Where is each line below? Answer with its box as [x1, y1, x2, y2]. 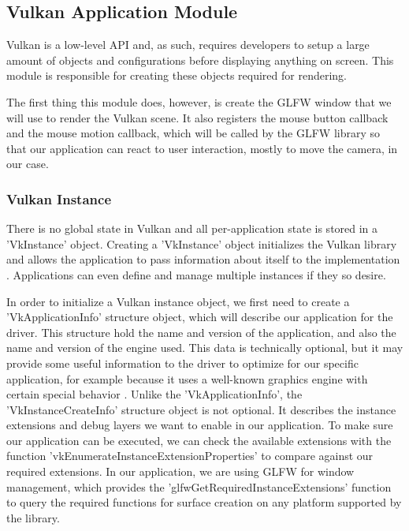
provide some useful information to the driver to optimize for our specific [6, 354, 359, 371]
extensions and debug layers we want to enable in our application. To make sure [6, 417, 393, 433]
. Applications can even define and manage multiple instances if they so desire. [6, 266, 386, 282]
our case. [6, 155, 49, 172]
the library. [6, 509, 60, 525]
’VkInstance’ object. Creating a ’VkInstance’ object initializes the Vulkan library [6, 235, 397, 252]
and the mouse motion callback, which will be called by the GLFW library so [6, 125, 380, 141]
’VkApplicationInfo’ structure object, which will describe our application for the [6, 309, 393, 325]
